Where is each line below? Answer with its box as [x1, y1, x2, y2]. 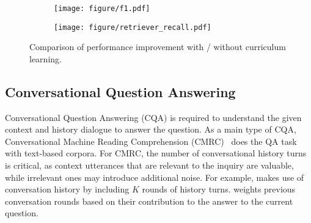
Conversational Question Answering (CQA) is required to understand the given [5, 111, 302, 123]
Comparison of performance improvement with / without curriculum [29, 40, 286, 53]
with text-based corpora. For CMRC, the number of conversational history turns [5, 147, 307, 159]
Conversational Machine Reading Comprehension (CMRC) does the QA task [5, 134, 297, 147]
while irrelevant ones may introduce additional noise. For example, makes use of [5, 170, 304, 183]
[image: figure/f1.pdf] [54, 4, 150, 13]
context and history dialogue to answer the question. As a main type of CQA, [5, 123, 296, 136]
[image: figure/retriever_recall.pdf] [54, 23, 211, 32]
